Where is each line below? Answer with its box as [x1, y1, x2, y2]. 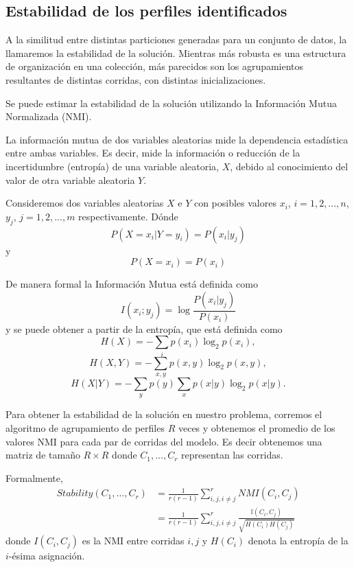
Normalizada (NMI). [5, 109, 92, 124]
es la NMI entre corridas [82, 533, 185, 548]
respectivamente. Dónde [78, 209, 178, 223]
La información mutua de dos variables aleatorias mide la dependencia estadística [5, 132, 349, 146]
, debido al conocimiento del [230, 159, 349, 173]
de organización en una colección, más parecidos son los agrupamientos [5, 59, 304, 73]
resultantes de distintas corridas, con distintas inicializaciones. [5, 72, 266, 86]
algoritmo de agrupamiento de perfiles [5, 421, 165, 435]
